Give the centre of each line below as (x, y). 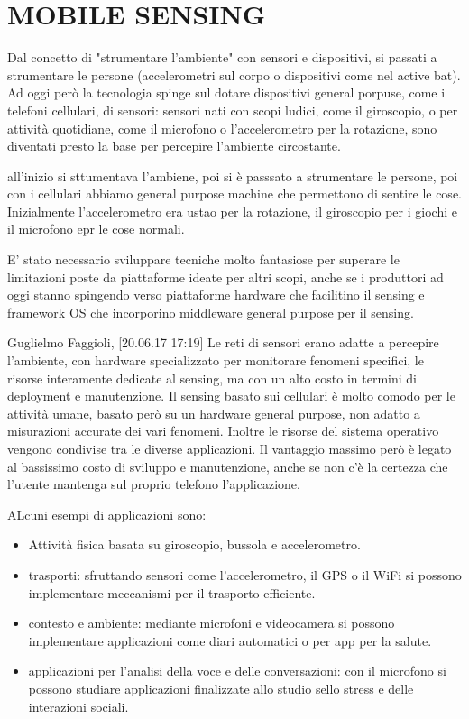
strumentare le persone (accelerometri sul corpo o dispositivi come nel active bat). (234, 74)
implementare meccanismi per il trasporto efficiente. (172, 592)
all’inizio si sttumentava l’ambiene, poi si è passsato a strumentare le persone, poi (233, 175)
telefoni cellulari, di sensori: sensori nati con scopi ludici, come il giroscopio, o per (233, 110)
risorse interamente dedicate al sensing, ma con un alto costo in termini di (212, 378)
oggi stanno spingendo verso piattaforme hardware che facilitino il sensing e (216, 295)
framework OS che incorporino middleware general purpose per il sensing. (211, 312)
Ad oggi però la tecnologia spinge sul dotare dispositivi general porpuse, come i (226, 92)
